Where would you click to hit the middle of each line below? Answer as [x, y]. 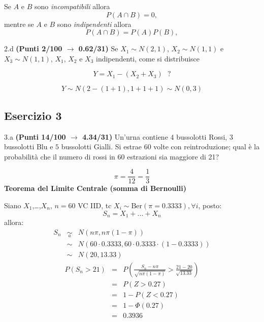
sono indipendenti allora [94, 24]
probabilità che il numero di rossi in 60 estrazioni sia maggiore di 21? [112, 156]
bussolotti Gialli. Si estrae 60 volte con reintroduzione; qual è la [160, 147]
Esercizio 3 [33, 115]
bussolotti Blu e [29, 147]
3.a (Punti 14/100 [35, 136]
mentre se [19, 24]
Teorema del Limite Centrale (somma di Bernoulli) [95, 188]
